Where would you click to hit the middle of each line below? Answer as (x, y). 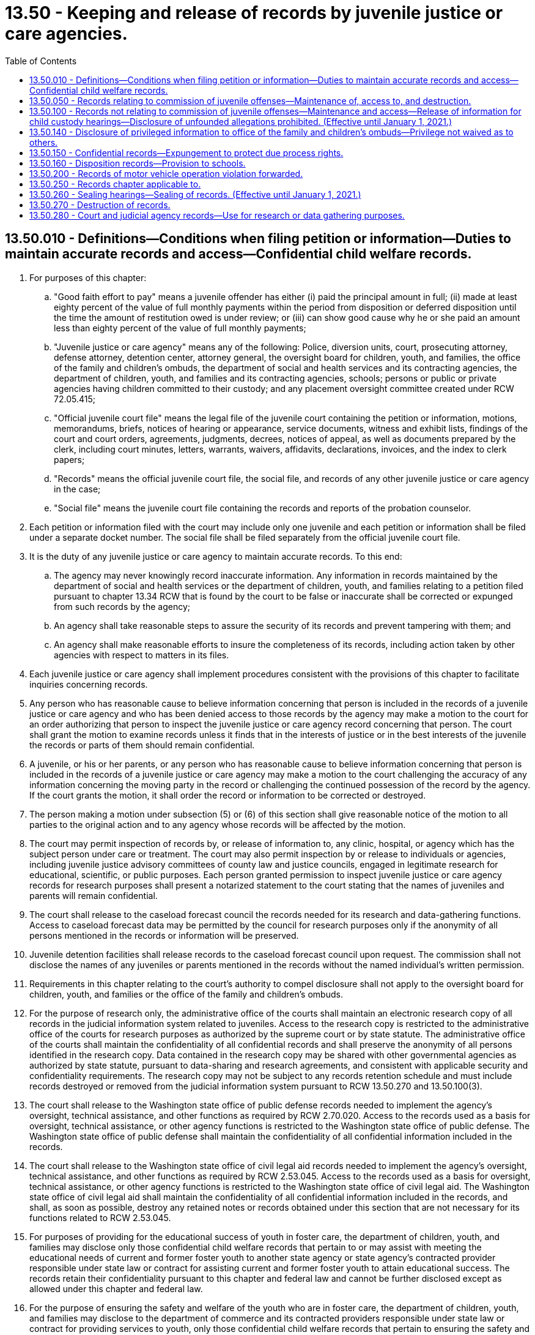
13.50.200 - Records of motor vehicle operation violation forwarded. (166, 173)
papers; (69, 459)
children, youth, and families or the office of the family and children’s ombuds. (186, 994)
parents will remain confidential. (94, 895)
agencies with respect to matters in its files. (142, 655)
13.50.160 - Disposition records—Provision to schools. (138, 163)
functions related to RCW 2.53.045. (100, 1217)
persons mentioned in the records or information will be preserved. (164, 935)
